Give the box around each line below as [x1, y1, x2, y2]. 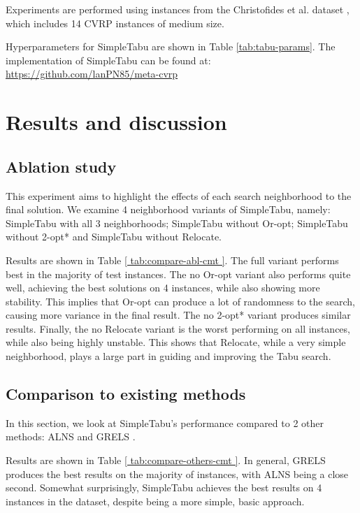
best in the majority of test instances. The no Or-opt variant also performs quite [6, 266, 351, 281]
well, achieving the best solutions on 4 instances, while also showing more [6, 280, 320, 295]
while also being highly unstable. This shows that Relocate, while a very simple [6, 335, 346, 349]
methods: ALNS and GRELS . [6, 429, 136, 444]
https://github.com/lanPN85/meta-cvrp [6, 66, 178, 81]
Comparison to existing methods [6, 383, 246, 405]
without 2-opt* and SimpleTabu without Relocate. [6, 229, 222, 244]
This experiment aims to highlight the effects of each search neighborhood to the [6, 188, 352, 203]
